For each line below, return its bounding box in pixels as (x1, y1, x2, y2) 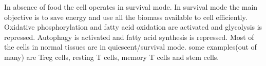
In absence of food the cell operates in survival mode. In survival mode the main (4, 2, 258, 12)
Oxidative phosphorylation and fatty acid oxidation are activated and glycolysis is (4, 21, 262, 32)
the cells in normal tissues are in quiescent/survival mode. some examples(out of (4, 41, 257, 52)
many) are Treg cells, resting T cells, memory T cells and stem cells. (4, 51, 219, 62)
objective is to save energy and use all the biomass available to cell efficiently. (4, 11, 248, 22)
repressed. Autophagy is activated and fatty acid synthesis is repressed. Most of (4, 31, 254, 42)
